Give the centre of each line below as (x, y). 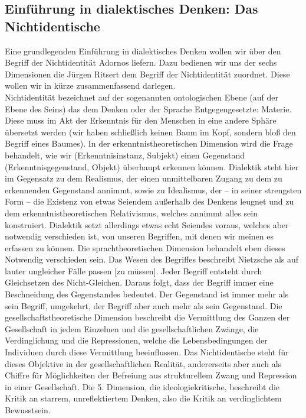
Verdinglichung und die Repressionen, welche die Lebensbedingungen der (136, 340)
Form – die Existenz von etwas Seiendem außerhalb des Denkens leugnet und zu (149, 201)
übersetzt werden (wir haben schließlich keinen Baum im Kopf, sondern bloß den (150, 132)
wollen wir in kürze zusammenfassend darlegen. (90, 85)
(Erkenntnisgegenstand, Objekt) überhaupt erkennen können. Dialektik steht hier (152, 166)
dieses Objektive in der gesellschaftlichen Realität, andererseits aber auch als (143, 363)
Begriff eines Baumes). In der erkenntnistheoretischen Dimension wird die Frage (149, 143)
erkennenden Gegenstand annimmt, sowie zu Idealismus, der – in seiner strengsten (153, 189)
